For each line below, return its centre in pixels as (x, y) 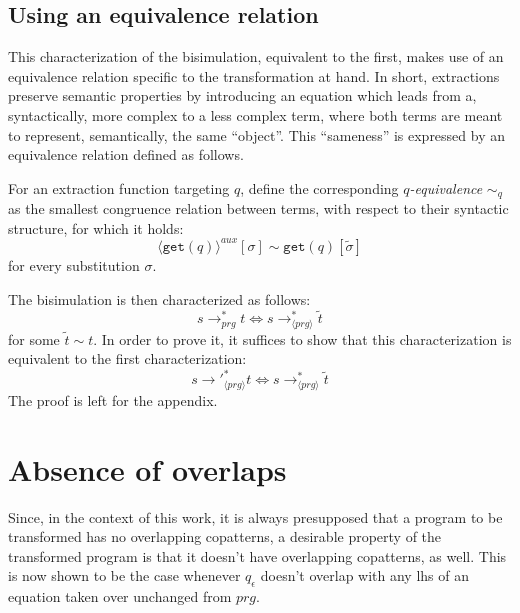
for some (34, 338)
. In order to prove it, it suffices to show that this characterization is (302, 338)
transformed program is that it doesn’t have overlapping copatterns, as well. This (257, 555)
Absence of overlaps (147, 468)
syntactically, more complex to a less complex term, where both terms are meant (255, 114)
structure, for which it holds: (96, 227)
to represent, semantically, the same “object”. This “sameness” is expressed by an (257, 134)
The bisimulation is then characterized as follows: (159, 298)
